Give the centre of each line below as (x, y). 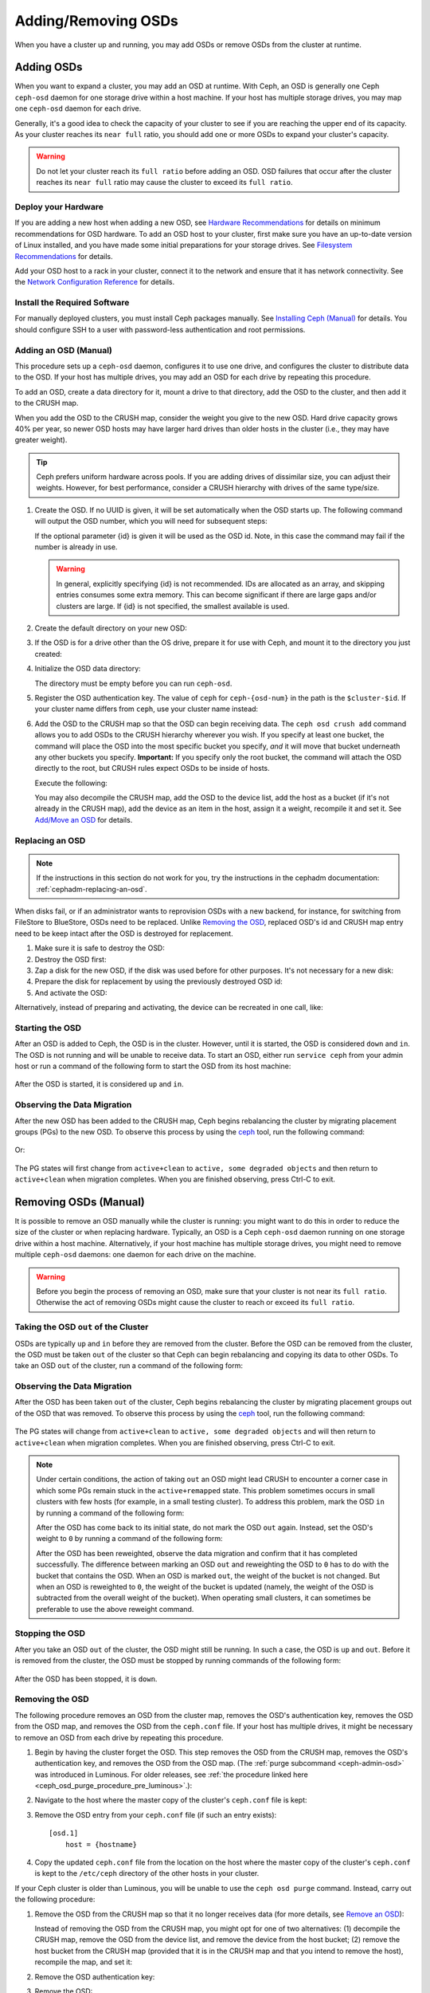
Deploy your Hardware (59, 206)
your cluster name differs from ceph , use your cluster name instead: (147, 709)
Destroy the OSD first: (70, 959)
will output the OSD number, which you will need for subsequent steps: (151, 521)
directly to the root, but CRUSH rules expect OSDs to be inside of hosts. (152, 769)
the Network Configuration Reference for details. (95, 282)
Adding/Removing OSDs (97, 21)
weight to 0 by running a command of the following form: (129, 1539)
